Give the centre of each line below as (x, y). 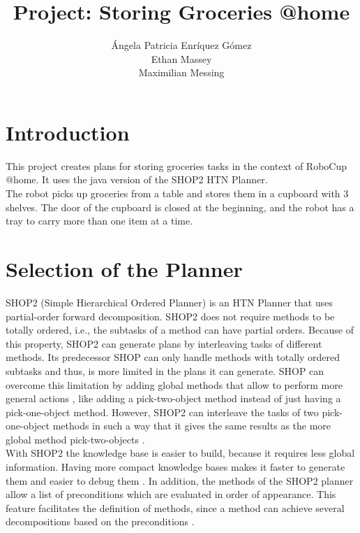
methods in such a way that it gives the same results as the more (192, 426)
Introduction (68, 132)
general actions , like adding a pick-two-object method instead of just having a (173, 398)
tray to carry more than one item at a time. (99, 221)
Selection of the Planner (124, 269)
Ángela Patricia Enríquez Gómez (181, 45)
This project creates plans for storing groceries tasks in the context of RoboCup (177, 165)
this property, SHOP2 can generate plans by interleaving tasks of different (164, 343)
